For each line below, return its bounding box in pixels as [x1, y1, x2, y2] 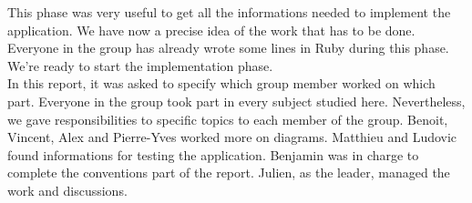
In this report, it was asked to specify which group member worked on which [7, 74, 436, 93]
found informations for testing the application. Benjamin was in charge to [7, 145, 419, 164]
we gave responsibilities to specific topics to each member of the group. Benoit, [7, 109, 448, 128]
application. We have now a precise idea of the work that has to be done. [7, 20, 416, 39]
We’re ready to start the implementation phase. [7, 56, 273, 75]
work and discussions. [7, 180, 128, 199]
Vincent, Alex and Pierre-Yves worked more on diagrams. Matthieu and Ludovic [7, 127, 457, 147]
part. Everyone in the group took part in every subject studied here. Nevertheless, [7, 91, 466, 110]
